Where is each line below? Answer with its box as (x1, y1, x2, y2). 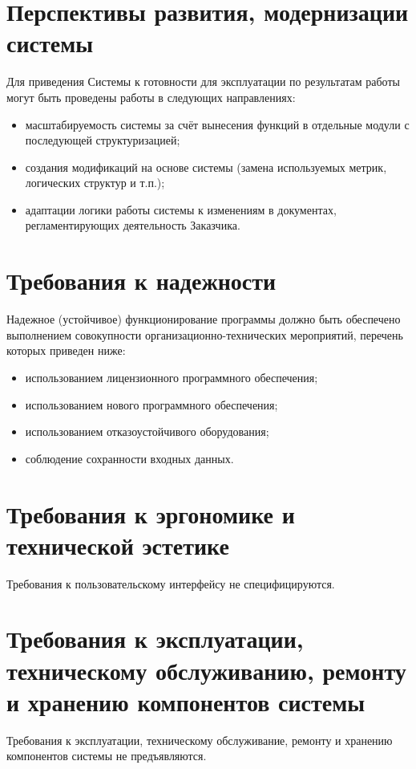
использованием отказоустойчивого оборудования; (25, 423, 269, 440)
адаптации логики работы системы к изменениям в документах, (25, 201, 337, 218)
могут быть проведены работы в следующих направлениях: (6, 88, 296, 105)
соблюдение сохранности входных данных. (25, 450, 234, 466)
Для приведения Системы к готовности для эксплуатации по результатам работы (6, 73, 400, 90)
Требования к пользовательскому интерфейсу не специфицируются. (6, 575, 335, 592)
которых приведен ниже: (6, 342, 126, 359)
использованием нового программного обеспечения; (25, 396, 278, 413)
